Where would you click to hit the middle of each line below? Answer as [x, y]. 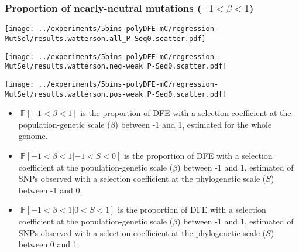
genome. [33, 136]
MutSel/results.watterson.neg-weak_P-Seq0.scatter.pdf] [116, 67]
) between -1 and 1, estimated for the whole [193, 124]
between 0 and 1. [49, 244]
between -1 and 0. [50, 190]
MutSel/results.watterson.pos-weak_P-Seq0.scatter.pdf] [116, 94]
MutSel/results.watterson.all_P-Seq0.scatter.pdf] [105, 38]
